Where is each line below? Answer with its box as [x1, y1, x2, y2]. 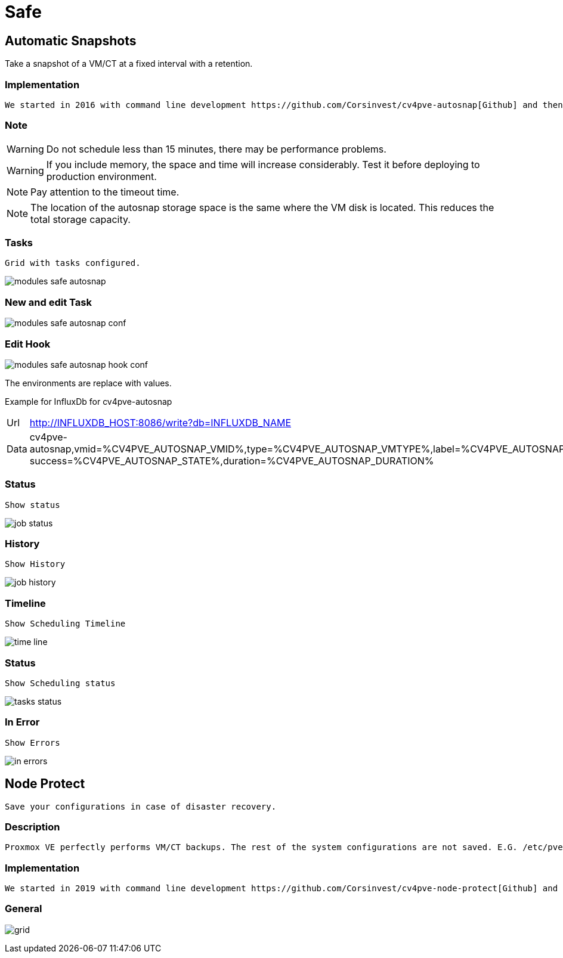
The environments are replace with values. [5, 377, 172, 388]
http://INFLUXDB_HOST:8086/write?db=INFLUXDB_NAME [29, 416, 291, 429]
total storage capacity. [30, 213, 131, 225]
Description [5, 820, 60, 833]
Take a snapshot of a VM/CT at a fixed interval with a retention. [5, 58, 253, 69]
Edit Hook [5, 337, 51, 350]
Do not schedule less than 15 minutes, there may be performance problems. [46, 142, 386, 155]
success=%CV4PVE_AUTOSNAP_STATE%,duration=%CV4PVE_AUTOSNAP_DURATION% [29, 454, 434, 467]
